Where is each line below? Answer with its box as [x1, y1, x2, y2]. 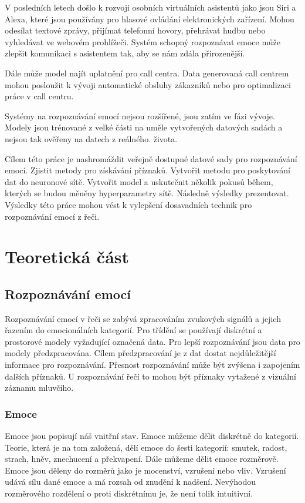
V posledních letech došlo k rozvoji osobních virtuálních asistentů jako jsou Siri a [5, 1, 296, 13]
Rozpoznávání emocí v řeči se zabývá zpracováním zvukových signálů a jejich [5, 312, 281, 324]
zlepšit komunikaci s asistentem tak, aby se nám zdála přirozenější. [5, 47, 245, 59]
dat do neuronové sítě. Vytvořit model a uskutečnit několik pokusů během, [5, 175, 273, 187]
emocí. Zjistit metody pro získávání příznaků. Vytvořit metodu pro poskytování [5, 164, 290, 176]
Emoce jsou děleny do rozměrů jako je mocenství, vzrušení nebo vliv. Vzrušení [5, 464, 286, 476]
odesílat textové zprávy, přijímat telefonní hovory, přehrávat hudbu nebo [5, 24, 266, 36]
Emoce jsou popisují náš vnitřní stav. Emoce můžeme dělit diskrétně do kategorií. [5, 430, 299, 442]
